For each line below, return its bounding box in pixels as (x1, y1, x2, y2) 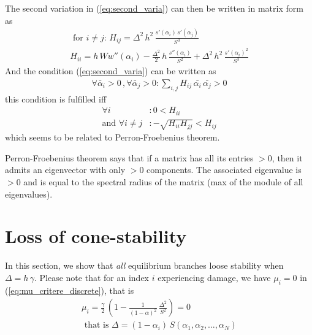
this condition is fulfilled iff (5, 92, 107, 105)
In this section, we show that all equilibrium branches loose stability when (5, 259, 284, 272)
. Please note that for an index (34, 271, 149, 283)
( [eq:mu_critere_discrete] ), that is (5, 283, 134, 296)
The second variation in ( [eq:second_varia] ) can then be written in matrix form (5, 2, 303, 14)
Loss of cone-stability (5, 223, 187, 248)
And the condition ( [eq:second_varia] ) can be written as (5, 64, 216, 77)
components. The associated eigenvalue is (146, 163, 302, 176)
